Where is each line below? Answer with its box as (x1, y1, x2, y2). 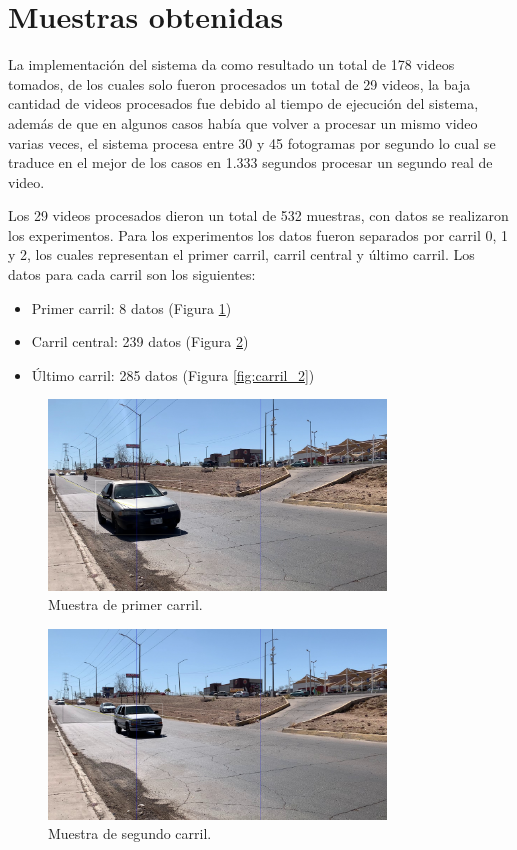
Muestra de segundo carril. (48, 823, 212, 844)
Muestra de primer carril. (48, 594, 203, 615)
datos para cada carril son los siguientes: (8, 264, 256, 285)
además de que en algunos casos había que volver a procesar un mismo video (8, 112, 478, 133)
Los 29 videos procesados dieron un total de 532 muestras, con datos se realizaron (8, 205, 509, 226)
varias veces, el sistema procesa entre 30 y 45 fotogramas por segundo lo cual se (8, 132, 496, 153)
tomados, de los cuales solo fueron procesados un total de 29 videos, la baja (8, 73, 471, 94)
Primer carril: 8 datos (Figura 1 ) (31, 297, 232, 318)
